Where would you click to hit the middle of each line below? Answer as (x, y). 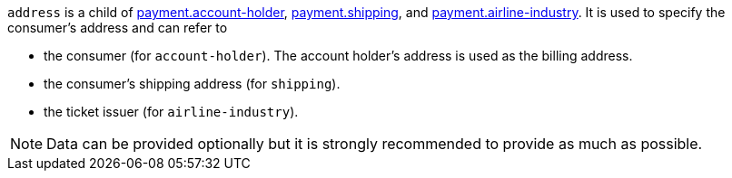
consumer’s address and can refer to (118, 28)
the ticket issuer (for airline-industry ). (171, 112)
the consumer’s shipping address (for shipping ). (192, 84)
